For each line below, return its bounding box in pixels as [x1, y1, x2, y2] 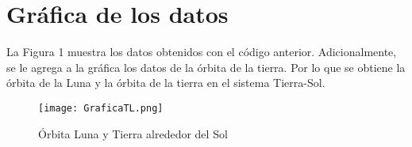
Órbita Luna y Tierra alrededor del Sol [38, 125, 228, 141]
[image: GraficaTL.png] [38, 102, 164, 114]
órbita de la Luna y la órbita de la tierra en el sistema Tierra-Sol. [6, 74, 325, 91]
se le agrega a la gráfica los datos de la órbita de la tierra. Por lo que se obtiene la [6, 58, 406, 75]
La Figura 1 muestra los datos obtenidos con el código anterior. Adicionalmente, [6, 43, 397, 60]
